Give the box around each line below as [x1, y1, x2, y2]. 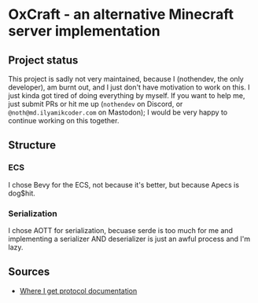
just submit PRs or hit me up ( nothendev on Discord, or [8, 100, 183, 108]
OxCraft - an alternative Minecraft [8, 5, 234, 24]
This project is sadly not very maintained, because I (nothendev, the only [8, 75, 244, 83]
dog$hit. [8, 188, 35, 198]
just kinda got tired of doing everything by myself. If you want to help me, [8, 91, 245, 100]
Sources [8, 265, 50, 279]
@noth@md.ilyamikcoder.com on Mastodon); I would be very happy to [8, 108, 228, 117]
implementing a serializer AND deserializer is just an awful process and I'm [8, 234, 251, 243]
